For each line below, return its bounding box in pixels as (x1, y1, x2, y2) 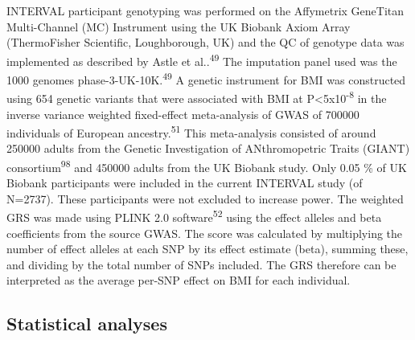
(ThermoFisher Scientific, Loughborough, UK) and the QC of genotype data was (6, 34, 405, 51)
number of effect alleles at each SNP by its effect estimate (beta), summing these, (6, 240, 409, 257)
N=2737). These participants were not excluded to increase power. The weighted (6, 190, 404, 207)
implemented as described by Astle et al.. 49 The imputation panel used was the (6, 50, 397, 69)
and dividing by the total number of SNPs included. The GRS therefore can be (6, 256, 397, 272)
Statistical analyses (6, 311, 167, 336)
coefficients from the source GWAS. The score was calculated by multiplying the (6, 224, 403, 241)
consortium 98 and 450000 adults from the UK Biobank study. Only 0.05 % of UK (6, 156, 407, 175)
